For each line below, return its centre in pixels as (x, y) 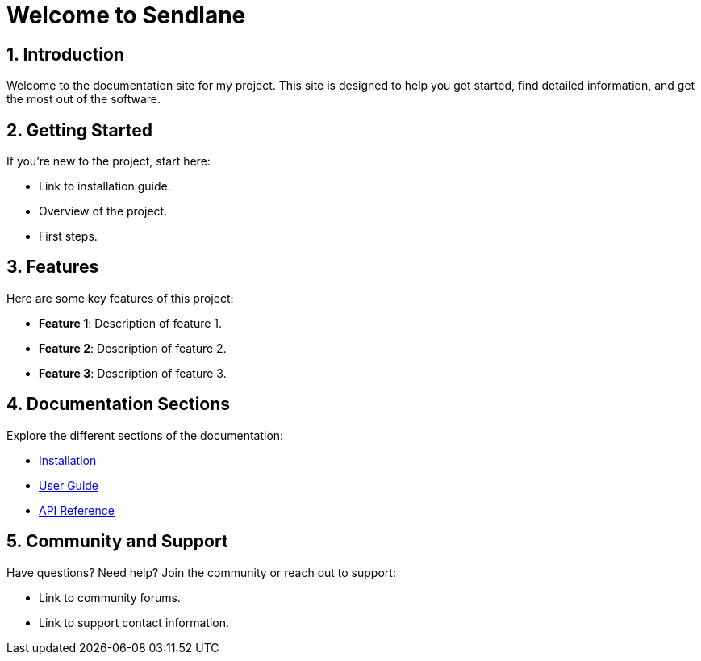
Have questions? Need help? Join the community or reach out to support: (201, 572)
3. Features (53, 267)
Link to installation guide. (105, 186)
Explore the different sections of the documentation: (145, 435)
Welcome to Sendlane (126, 15)
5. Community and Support (117, 542)
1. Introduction (65, 54)
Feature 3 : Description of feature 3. (133, 373)
